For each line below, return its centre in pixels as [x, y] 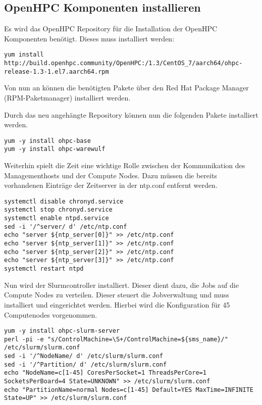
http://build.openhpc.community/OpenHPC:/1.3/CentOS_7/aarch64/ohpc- [123, 63]
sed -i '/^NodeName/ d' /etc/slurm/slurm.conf [84, 356]
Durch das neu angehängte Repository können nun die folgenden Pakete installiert [131, 114]
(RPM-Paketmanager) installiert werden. [67, 97]
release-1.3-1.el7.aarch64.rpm [57, 71]
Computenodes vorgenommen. [51, 314]
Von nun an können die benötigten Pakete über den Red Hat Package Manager [126, 88]
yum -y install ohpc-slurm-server [62, 331]
